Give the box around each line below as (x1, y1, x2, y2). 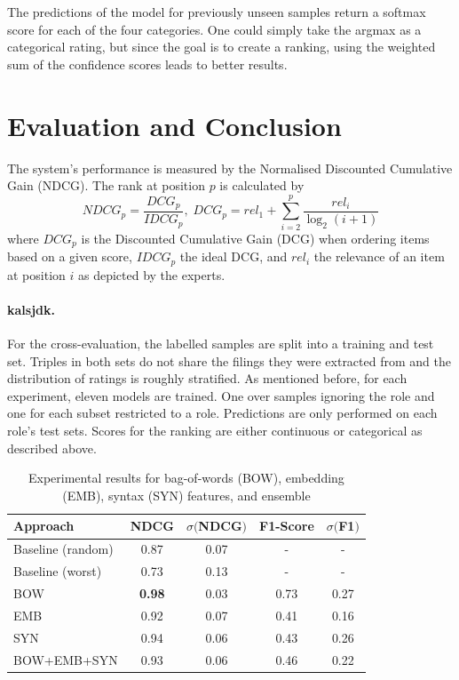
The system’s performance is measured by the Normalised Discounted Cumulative (7, 158, 453, 177)
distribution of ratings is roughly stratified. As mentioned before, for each (7, 369, 408, 388)
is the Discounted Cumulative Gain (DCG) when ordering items (81, 228, 430, 247)
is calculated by (219, 176, 305, 195)
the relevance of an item (313, 247, 445, 266)
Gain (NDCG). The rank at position (7, 176, 205, 195)
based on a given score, (7, 247, 132, 266)
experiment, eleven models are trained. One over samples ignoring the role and (7, 386, 435, 404)
